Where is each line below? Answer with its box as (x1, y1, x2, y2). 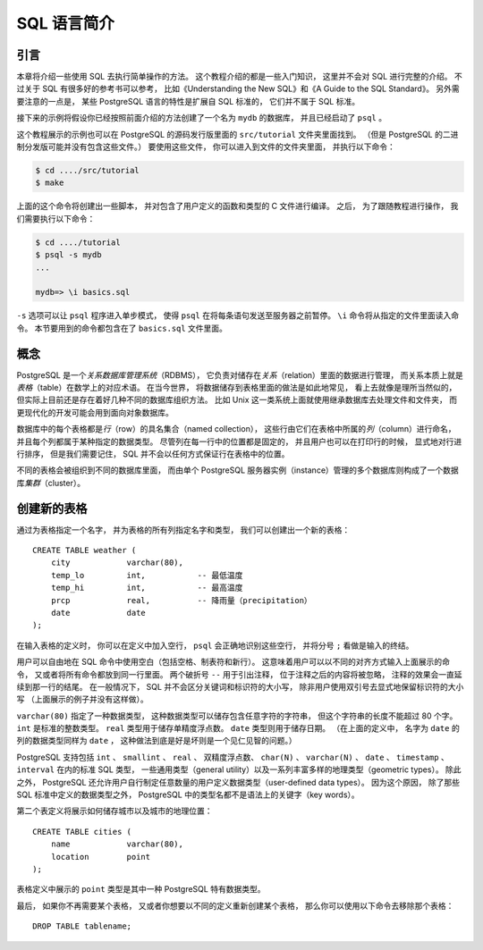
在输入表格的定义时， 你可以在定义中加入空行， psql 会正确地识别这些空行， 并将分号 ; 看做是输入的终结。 (16, 640, 414, 651)
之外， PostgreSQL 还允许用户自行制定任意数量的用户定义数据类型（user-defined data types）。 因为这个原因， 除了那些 (16, 777, 461, 787)
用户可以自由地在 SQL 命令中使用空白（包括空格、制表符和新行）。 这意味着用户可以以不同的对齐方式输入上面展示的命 (16, 657, 451, 668)
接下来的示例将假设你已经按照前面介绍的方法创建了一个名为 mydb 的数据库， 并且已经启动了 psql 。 (16, 113, 387, 123)
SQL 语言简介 (16, 13, 115, 33)
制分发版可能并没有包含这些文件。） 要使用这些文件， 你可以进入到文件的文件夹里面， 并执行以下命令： (16, 141, 395, 152)
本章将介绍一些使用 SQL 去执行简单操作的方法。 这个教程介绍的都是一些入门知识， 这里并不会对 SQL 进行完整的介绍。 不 (16, 71, 462, 82)
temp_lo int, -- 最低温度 (50, 570, 243, 580)
